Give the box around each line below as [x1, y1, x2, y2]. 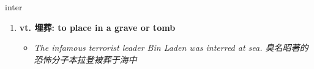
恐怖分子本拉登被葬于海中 [34, 53, 137, 65]
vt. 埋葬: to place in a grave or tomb [19, 21, 176, 33]
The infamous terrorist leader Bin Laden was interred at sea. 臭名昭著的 [34, 41, 308, 54]
